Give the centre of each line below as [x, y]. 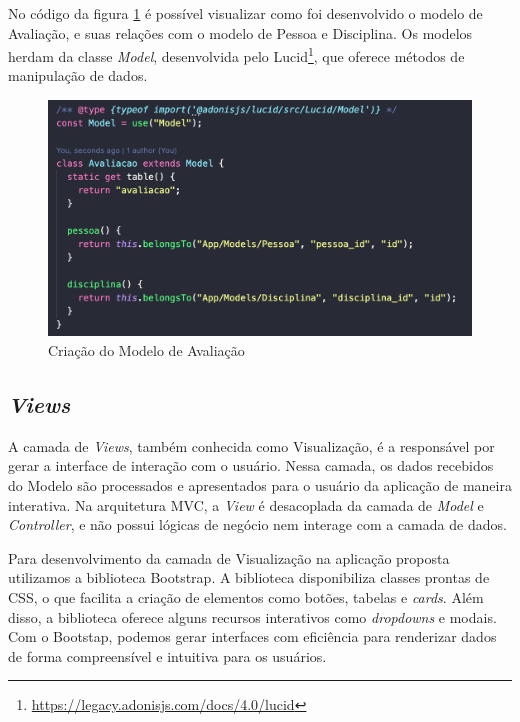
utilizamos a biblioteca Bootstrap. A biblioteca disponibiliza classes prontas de [249, 577]
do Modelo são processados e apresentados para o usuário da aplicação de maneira [260, 485]
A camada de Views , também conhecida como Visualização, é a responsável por [251, 445]
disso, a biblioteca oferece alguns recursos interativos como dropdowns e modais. [252, 616]
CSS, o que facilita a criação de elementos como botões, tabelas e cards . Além [246, 597]
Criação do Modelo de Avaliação [146, 350]
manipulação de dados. [78, 75]
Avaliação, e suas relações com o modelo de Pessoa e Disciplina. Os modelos [240, 32]
